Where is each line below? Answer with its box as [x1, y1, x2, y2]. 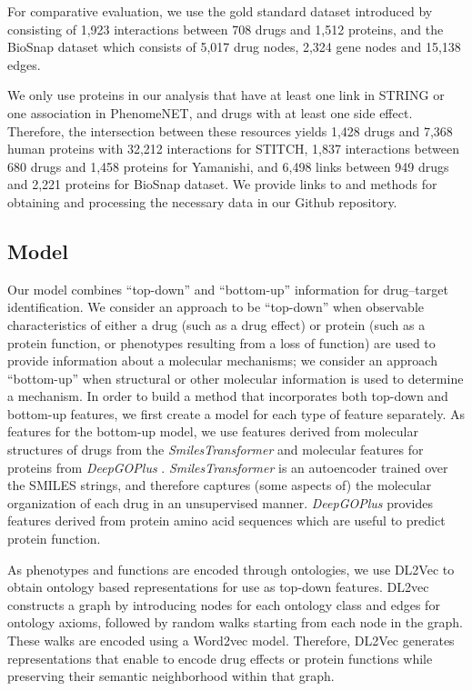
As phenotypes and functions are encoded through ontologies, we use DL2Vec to [7, 559, 455, 578]
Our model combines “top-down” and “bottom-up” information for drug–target [7, 279, 448, 298]
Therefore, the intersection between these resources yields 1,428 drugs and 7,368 [7, 121, 453, 140]
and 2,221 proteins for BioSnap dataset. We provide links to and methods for [7, 175, 437, 194]
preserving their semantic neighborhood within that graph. [7, 666, 335, 686]
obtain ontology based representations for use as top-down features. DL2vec [7, 577, 429, 596]
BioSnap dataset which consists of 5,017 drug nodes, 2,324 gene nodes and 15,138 [7, 37, 461, 56]
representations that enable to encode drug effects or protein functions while [7, 648, 433, 667]
